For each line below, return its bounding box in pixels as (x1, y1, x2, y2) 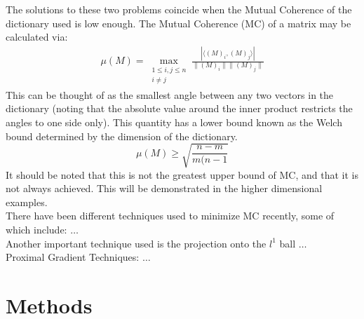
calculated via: (6, 29, 68, 44)
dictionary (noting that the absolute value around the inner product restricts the (6, 101, 353, 116)
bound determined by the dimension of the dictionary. (6, 128, 238, 143)
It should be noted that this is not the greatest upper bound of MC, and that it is (6, 167, 358, 182)
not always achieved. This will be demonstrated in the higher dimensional (6, 181, 323, 196)
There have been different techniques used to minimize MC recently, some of (6, 208, 335, 223)
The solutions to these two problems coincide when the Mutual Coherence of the (6, 2, 352, 16)
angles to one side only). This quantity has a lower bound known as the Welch (6, 114, 342, 129)
